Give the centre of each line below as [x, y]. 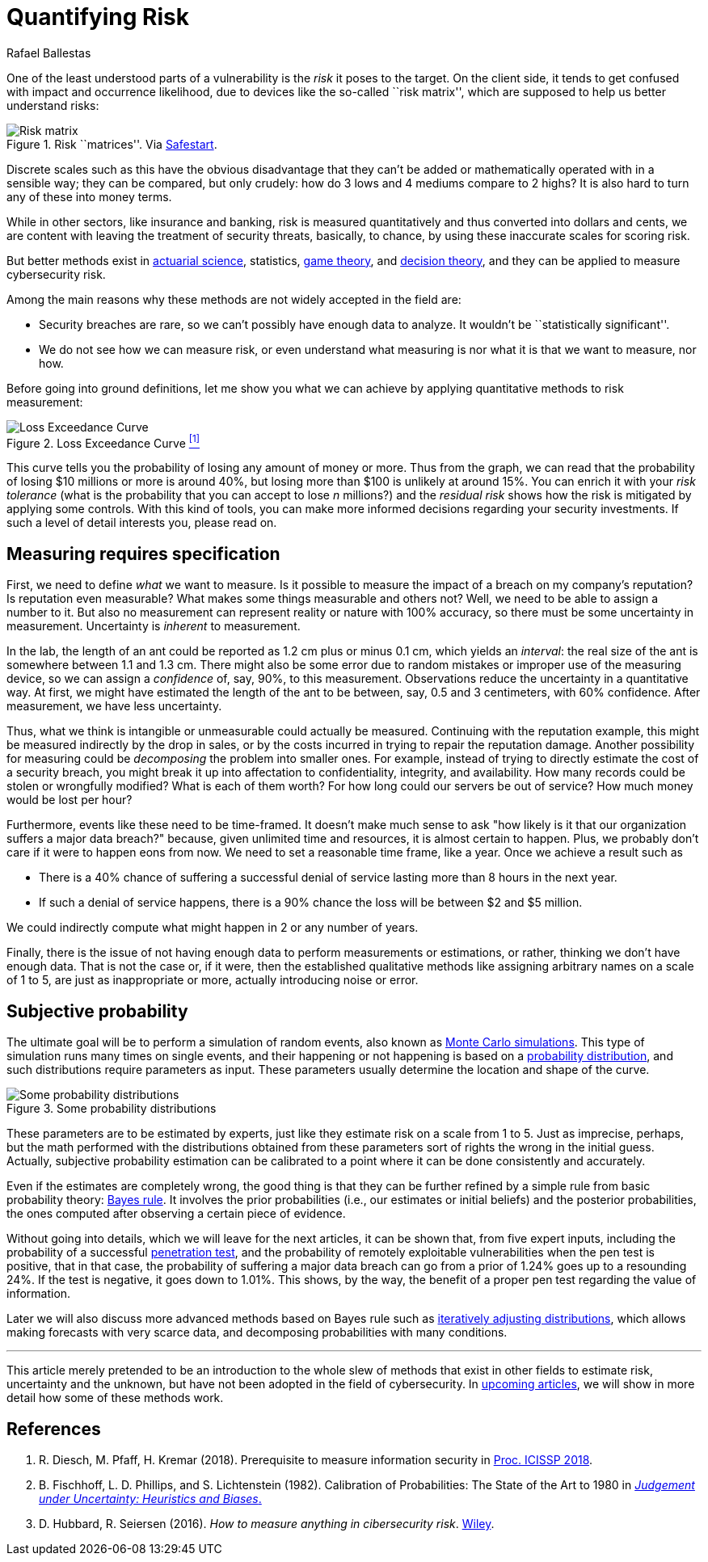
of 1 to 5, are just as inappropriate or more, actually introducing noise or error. [213, 980]
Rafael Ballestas [49, 53]
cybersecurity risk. [56, 274]
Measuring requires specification [143, 554]
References [54, 1429]
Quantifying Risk [98, 17]
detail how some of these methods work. [115, 1398]
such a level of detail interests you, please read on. [142, 523]
